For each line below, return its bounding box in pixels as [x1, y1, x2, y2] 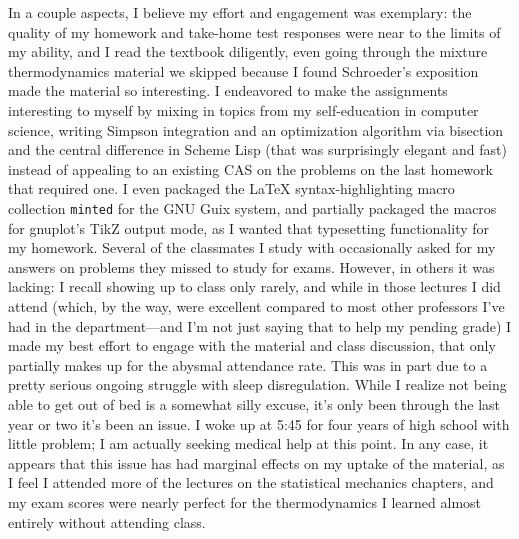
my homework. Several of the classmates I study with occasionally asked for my [8, 237, 496, 258]
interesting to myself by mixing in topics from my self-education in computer [8, 99, 479, 120]
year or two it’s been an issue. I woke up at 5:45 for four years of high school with [8, 413, 510, 434]
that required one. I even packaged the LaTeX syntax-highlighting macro [8, 178, 455, 199]
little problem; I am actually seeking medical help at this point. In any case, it [8, 433, 489, 454]
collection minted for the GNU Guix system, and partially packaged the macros [8, 197, 497, 218]
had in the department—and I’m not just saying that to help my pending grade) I [8, 315, 512, 336]
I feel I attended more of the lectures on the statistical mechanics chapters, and [8, 472, 494, 493]
